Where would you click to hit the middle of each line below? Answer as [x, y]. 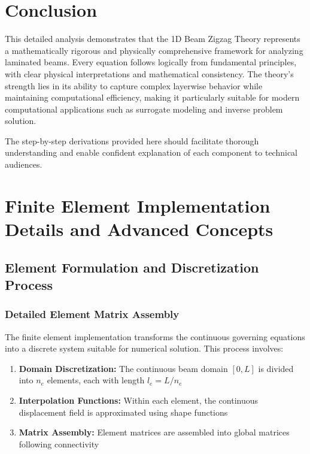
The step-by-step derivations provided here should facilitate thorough [132, 140]
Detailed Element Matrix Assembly [92, 314]
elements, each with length [96, 380]
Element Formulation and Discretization [132, 267]
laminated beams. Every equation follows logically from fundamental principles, [151, 62]
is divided [276, 368]
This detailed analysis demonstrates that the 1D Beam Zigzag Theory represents [153, 39]
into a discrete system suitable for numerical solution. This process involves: [144, 348]
